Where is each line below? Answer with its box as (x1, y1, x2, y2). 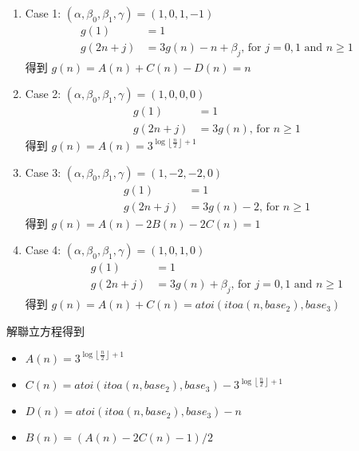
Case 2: (25, 85, 61, 102)
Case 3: (25, 163, 61, 180)
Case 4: (25, 241, 61, 258)
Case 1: (25, 5, 61, 21)
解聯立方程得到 (6, 322, 85, 339)
